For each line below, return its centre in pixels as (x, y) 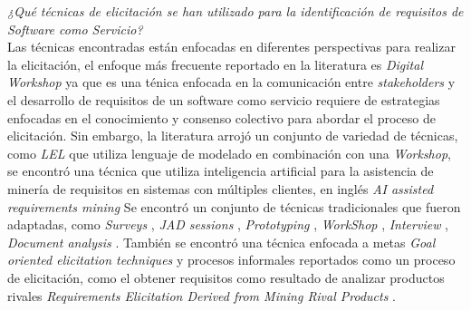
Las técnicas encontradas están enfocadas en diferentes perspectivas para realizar (231, 47)
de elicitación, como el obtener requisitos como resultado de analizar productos (226, 277)
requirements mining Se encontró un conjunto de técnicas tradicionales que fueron (234, 206)
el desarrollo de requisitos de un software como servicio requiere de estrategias (224, 99)
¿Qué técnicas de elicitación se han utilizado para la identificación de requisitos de (235, 11)
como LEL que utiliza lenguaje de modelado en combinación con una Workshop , (229, 153)
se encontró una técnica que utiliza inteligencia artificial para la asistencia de (221, 171)
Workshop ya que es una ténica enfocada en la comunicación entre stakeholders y (231, 82)
